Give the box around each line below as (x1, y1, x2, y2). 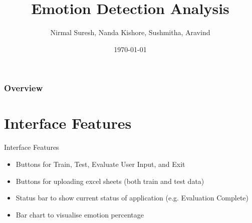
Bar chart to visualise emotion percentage (16, 209, 144, 219)
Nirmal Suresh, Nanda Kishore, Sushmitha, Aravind (50, 27, 210, 38)
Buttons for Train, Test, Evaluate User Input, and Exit (16, 158, 185, 169)
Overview (4, 82, 43, 94)
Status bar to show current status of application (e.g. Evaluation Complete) (16, 192, 248, 203)
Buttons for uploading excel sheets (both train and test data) (16, 175, 204, 186)
